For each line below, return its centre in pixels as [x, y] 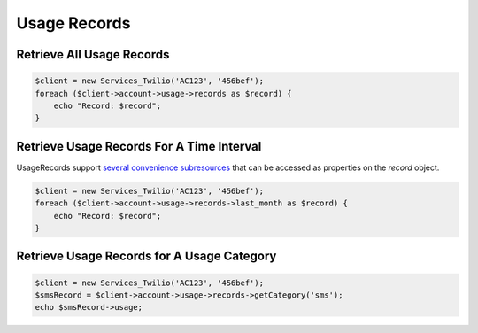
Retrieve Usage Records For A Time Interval [139, 146]
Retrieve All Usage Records [93, 54]
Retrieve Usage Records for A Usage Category [146, 256]
